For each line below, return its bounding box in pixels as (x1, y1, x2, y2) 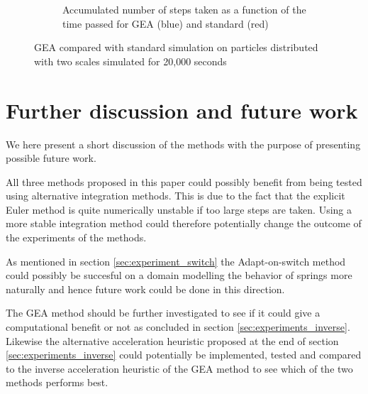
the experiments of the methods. (6, 230, 147, 245)
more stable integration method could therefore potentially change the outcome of (6, 216, 362, 231)
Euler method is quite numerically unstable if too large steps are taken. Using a (6, 202, 352, 217)
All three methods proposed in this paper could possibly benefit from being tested (6, 174, 362, 189)
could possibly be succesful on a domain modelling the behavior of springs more (6, 268, 352, 283)
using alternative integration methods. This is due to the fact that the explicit (6, 188, 345, 203)
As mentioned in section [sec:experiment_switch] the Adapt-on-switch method (6, 253, 346, 268)
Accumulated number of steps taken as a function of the (62, 2, 306, 16)
